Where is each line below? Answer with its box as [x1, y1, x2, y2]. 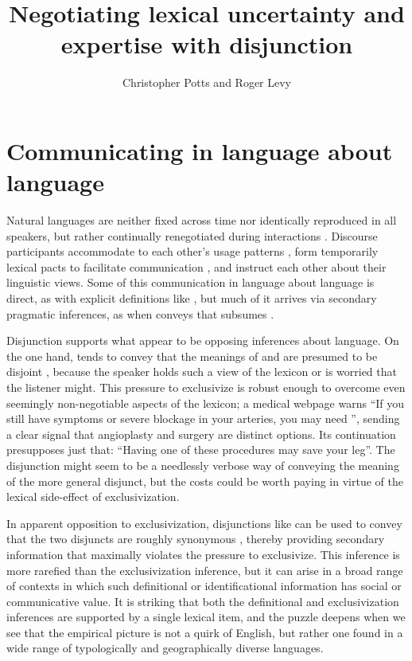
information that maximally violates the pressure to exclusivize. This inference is [6, 546, 400, 562]
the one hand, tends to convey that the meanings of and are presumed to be [6, 347, 378, 364]
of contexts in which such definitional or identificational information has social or [6, 577, 402, 594]
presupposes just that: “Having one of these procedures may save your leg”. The [6, 441, 395, 458]
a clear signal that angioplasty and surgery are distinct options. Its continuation [6, 425, 396, 442]
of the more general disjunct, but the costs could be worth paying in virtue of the [6, 472, 403, 489]
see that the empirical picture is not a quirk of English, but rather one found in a [6, 624, 403, 640]
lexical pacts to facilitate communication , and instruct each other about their [6, 258, 387, 275]
